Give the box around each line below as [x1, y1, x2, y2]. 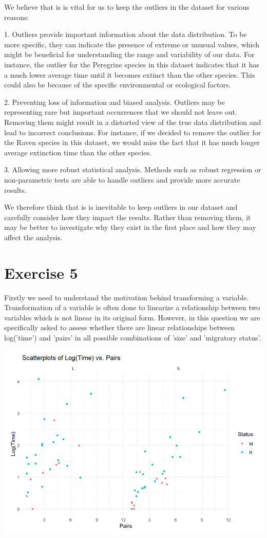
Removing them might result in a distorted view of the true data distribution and [4, 116, 261, 127]
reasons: [4, 11, 29, 22]
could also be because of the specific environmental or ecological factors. [4, 79, 231, 90]
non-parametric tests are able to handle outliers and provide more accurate [4, 174, 240, 185]
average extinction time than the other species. [4, 147, 151, 157]
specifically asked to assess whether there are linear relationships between [4, 322, 235, 333]
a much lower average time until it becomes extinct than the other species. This [4, 69, 255, 80]
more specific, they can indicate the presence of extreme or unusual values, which [4, 39, 260, 49]
